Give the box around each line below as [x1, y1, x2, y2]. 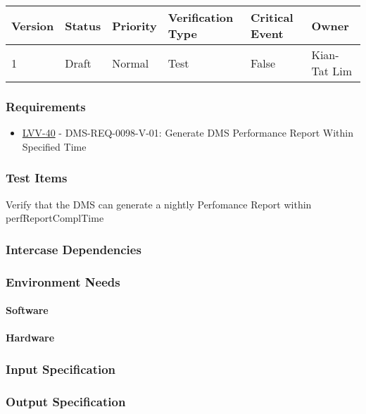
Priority [112, 17, 157, 34]
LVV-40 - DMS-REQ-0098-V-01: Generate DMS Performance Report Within [22, 125, 354, 140]
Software [6, 303, 49, 318]
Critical [251, 9, 294, 25]
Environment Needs [6, 272, 120, 290]
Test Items [6, 169, 68, 187]
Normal [112, 54, 149, 71]
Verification [168, 9, 234, 25]
